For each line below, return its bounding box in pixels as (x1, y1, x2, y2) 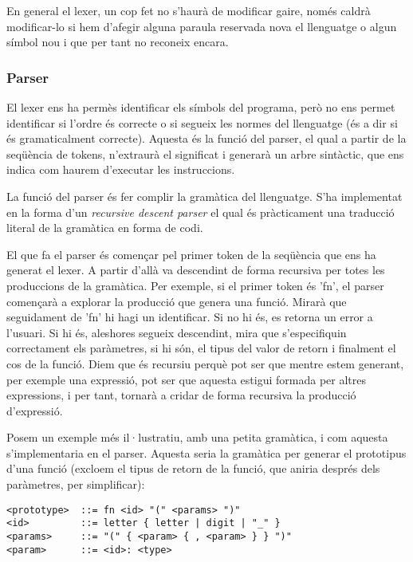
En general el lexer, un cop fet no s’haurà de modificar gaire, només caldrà (6, 2, 371, 18)
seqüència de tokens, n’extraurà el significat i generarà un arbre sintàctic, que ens (6, 145, 404, 162)
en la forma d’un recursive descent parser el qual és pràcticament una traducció (6, 203, 395, 220)
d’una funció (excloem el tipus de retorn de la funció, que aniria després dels (6, 460, 380, 477)
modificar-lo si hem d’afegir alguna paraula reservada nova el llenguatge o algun (6, 18, 397, 34)
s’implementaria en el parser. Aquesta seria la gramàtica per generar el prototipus (6, 444, 407, 461)
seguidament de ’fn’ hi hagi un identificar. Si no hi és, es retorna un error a (6, 309, 373, 325)
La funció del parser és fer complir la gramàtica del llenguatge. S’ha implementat (6, 187, 403, 204)
